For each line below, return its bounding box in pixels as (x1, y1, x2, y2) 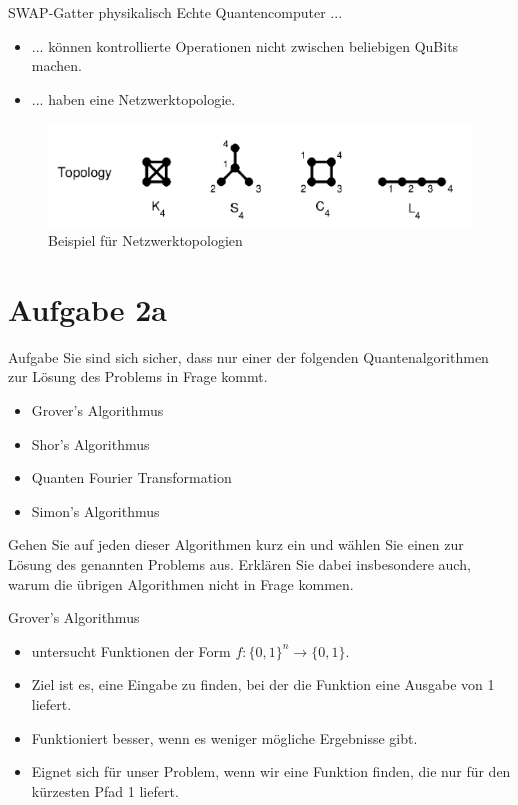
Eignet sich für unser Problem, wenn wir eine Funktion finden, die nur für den (31, 761, 511, 782)
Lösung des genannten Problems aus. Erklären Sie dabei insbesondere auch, (8, 554, 471, 575)
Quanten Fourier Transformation (31, 467, 232, 488)
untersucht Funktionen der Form (31, 640, 231, 661)
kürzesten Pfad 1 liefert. (31, 780, 179, 801)
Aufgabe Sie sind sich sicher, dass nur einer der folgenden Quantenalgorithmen (8, 346, 489, 367)
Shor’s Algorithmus (31, 433, 150, 454)
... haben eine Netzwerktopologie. (31, 88, 236, 109)
